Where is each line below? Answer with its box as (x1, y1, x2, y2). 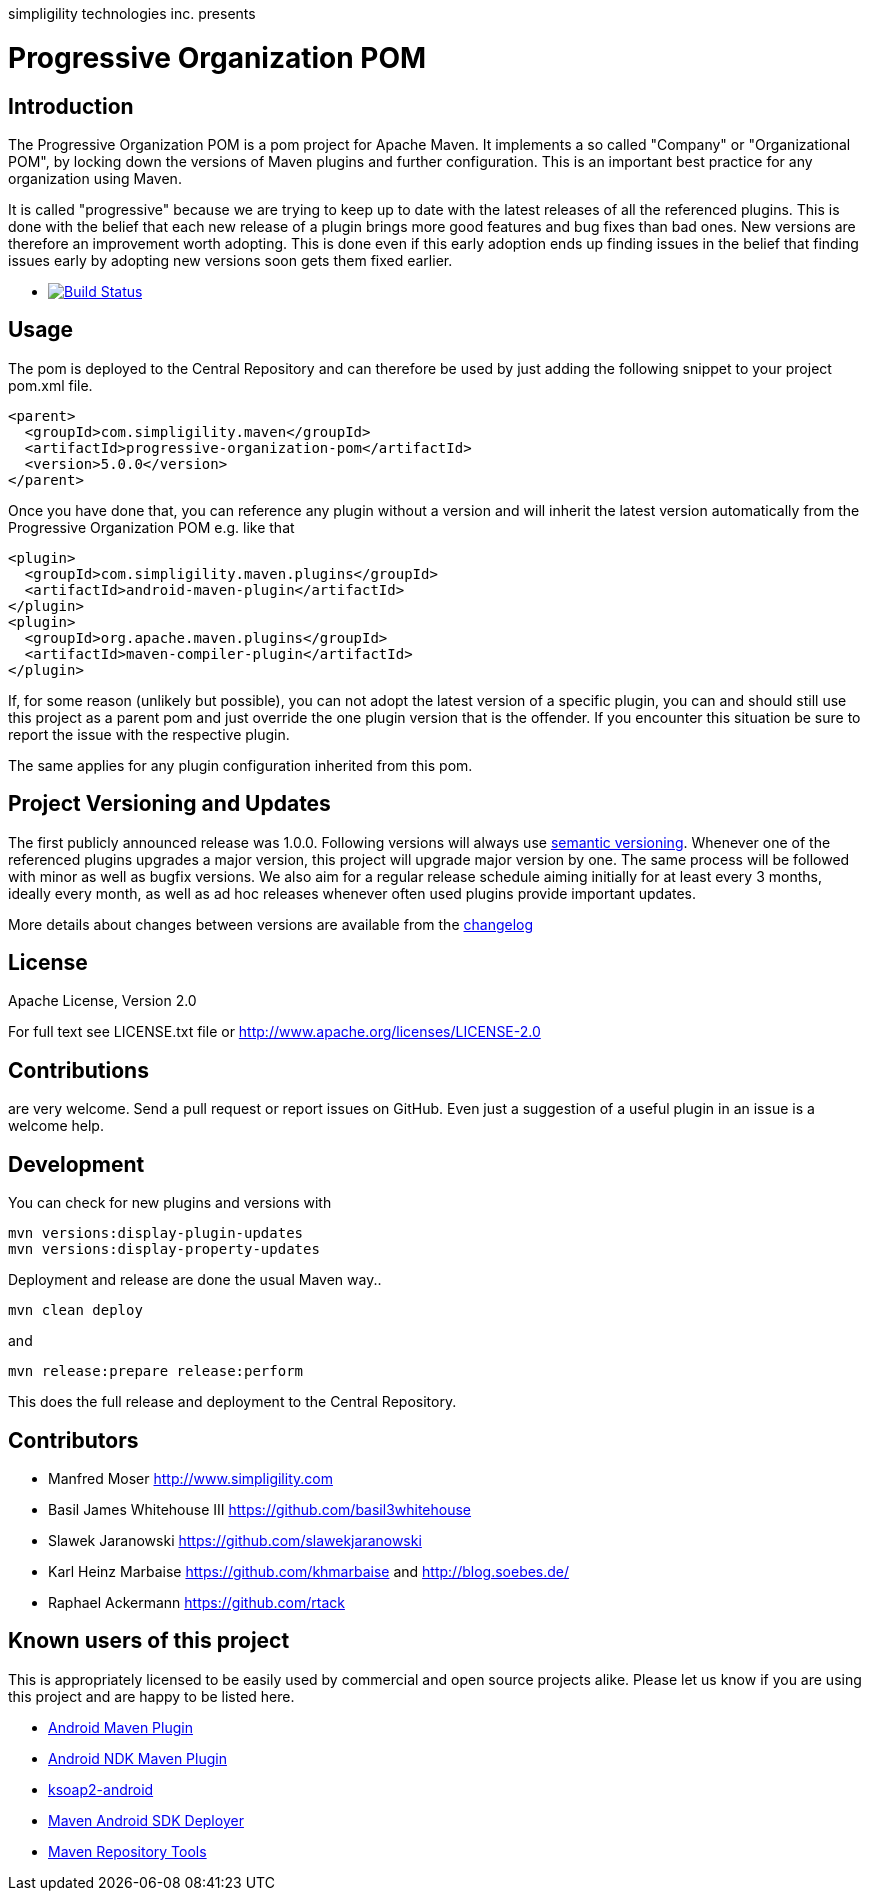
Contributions (8, 1057, 149, 1083)
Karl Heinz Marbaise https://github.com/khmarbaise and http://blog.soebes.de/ (48, 1562, 570, 1580)
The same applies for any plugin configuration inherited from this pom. (8, 756, 473, 774)
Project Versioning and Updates (8, 791, 331, 817)
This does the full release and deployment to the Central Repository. (8, 1393, 457, 1411)
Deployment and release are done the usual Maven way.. (8, 1271, 382, 1289)
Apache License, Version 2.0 (8, 992, 197, 1010)
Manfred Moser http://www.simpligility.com (48, 1469, 333, 1487)
